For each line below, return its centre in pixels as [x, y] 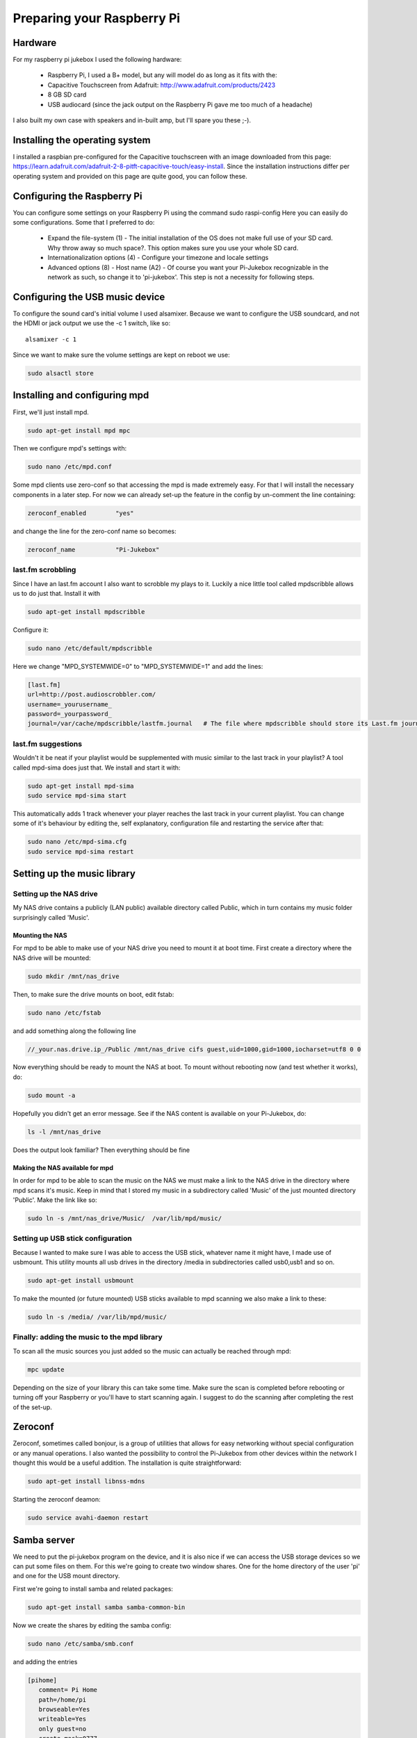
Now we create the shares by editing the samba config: [92, 1625]
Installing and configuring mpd [81, 395]
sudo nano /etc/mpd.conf [70, 467]
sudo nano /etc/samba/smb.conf [81, 1643]
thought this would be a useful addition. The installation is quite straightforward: [127, 1463]
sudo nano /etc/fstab [64, 1013]
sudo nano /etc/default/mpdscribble [90, 648]
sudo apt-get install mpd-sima [81, 786]
